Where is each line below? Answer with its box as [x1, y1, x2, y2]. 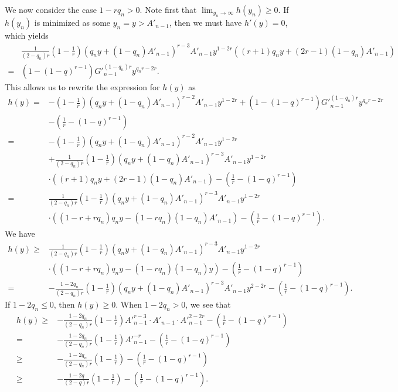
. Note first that [140, 4, 197, 15]
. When [115, 298, 142, 310]
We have [5, 227, 35, 240]
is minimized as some [34, 16, 111, 29]
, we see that [185, 298, 231, 310]
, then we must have [169, 16, 242, 29]
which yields [5, 29, 49, 42]
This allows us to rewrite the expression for [5, 80, 160, 93]
